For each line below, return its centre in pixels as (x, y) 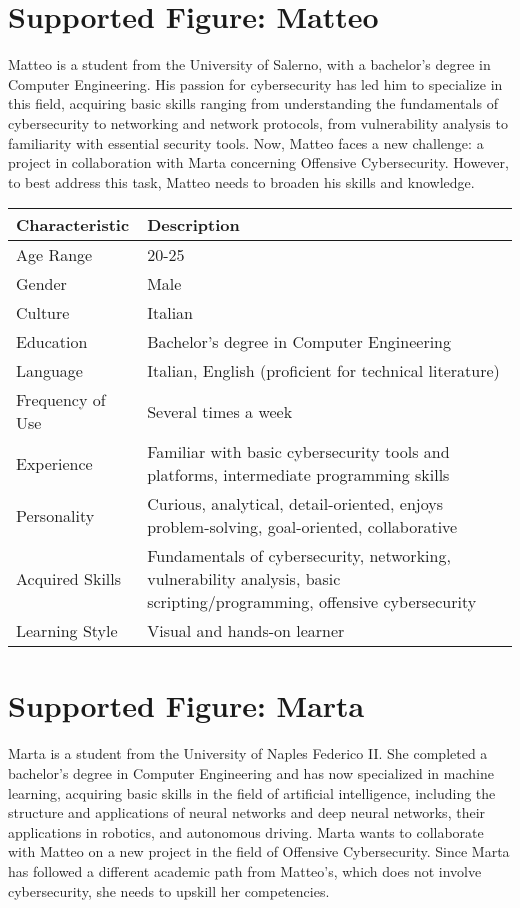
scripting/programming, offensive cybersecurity (312, 602)
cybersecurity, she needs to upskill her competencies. (169, 890)
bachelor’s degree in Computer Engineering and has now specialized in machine (251, 773)
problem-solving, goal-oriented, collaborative (302, 527)
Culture (43, 313)
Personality (55, 515)
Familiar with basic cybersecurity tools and (298, 452)
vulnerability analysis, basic (244, 579)
